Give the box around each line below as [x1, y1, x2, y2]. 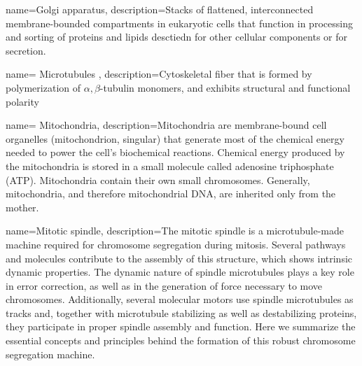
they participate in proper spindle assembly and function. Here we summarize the [6, 319, 356, 334]
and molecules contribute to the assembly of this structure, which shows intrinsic [6, 251, 353, 265]
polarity [6, 94, 39, 108]
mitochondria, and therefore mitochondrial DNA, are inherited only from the [6, 186, 336, 201]
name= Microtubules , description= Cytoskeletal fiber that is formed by [6, 66, 312, 81]
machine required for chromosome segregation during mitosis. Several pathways [6, 237, 346, 251]
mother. [6, 199, 39, 214]
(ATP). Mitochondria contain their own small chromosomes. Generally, [6, 172, 310, 187]
